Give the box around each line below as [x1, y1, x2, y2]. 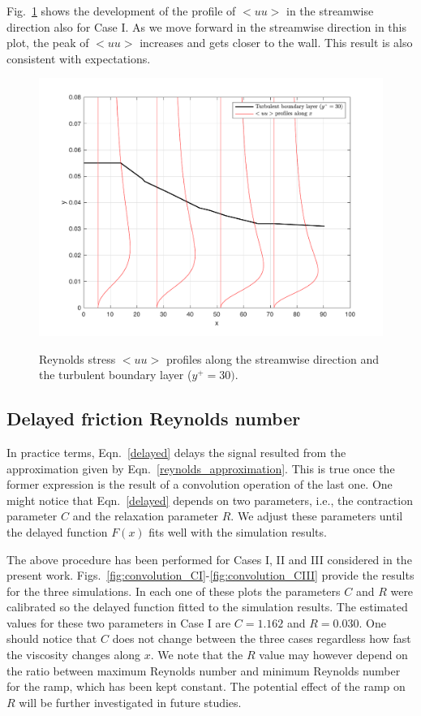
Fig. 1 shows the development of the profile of [6, 2, 236, 19]
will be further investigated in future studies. [19, 693, 242, 710]
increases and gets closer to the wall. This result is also [140, 34, 413, 51]
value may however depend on [259, 646, 408, 663]
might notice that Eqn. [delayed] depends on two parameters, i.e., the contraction [6, 491, 413, 508]
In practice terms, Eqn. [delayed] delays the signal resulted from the [6, 443, 346, 460]
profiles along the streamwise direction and [165, 350, 379, 367]
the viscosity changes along [6, 646, 141, 663]
